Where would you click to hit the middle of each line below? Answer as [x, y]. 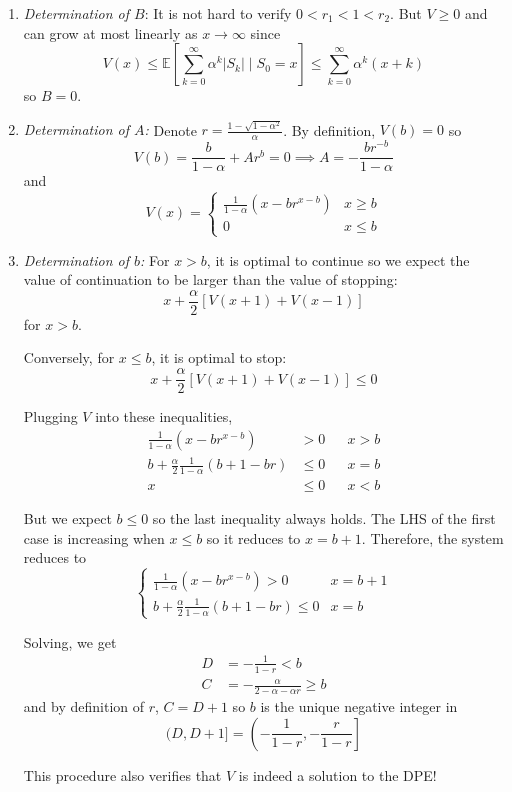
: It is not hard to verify [218, 13]
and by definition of [84, 706]
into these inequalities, [164, 416]
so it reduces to [253, 537]
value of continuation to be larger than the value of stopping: [210, 279]
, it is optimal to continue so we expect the [338, 259]
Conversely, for [69, 357]
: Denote [170, 129]
